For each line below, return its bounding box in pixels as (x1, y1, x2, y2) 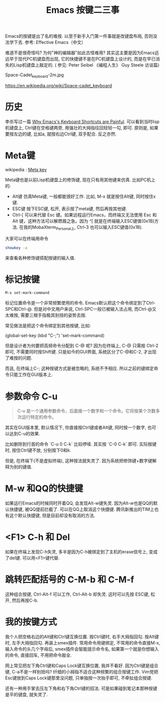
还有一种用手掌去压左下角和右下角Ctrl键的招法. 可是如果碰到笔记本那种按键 (5, 685, 158, 692)
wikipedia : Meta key (5, 166, 47, 172)
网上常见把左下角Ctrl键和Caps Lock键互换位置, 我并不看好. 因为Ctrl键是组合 (5, 663, 159, 669)
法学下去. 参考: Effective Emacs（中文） (5, 39, 86, 45)
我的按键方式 (5, 616, 58, 628)
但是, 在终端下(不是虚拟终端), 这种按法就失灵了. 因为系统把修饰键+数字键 (5, 458, 153, 464)
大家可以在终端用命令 (5, 235, 48, 241)
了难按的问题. (5, 355, 33, 361)
